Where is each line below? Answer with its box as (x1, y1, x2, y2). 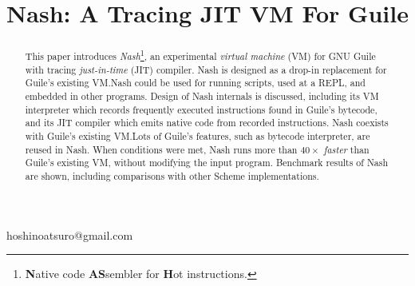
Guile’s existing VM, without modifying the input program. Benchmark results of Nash (25, 156, 389, 169)
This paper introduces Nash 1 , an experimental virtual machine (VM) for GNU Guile (25, 47, 376, 63)
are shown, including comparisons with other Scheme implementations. (25, 169, 319, 183)
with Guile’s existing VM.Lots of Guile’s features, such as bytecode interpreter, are (25, 129, 370, 143)
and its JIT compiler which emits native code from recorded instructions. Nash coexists (25, 116, 389, 129)
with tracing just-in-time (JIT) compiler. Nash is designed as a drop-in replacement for (25, 62, 387, 76)
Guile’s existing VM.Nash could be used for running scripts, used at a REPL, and (25, 76, 366, 89)
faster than (323, 142, 370, 156)
